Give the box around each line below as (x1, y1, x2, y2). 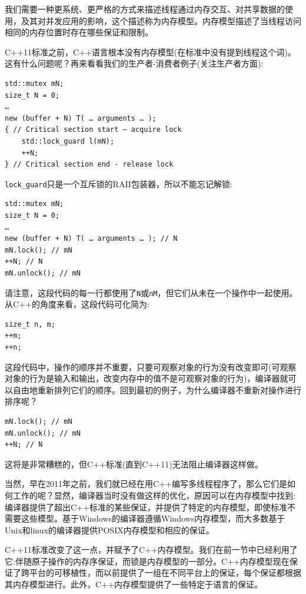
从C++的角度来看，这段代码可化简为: (5, 298, 149, 310)
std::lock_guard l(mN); (21, 137, 115, 145)
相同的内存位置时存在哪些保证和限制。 (5, 26, 153, 38)
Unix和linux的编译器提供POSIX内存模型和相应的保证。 (5, 523, 214, 536)
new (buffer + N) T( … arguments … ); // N (5, 234, 178, 243)
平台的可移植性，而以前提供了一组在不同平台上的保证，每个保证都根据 (29, 566, 301, 579)
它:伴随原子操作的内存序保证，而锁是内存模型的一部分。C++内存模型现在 (5, 555, 290, 567)
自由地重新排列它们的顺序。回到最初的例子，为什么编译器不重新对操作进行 (12, 383, 301, 396)
